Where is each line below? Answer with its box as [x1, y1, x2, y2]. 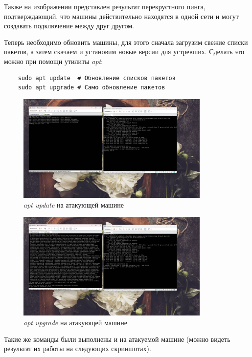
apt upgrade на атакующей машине [23, 317, 127, 327]
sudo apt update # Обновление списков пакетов [18, 74, 176, 82]
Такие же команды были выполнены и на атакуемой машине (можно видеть [4, 334, 230, 344]
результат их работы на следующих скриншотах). [4, 343, 151, 354]
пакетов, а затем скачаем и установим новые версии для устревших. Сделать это [4, 46, 244, 57]
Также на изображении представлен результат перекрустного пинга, [4, 1, 206, 11]
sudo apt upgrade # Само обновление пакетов [18, 84, 165, 91]
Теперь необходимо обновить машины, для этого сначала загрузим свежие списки [4, 37, 248, 47]
